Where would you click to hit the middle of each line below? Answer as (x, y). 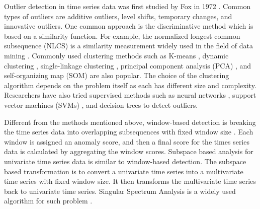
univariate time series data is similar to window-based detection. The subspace (125, 161)
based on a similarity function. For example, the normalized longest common (122, 36)
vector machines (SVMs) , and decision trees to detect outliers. (101, 104)
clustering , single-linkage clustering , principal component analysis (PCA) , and (128, 65)
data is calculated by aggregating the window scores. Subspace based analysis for (129, 151)
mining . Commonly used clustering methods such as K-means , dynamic (116, 55)
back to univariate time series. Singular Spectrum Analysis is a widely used (120, 191)
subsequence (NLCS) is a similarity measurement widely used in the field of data (128, 46)
